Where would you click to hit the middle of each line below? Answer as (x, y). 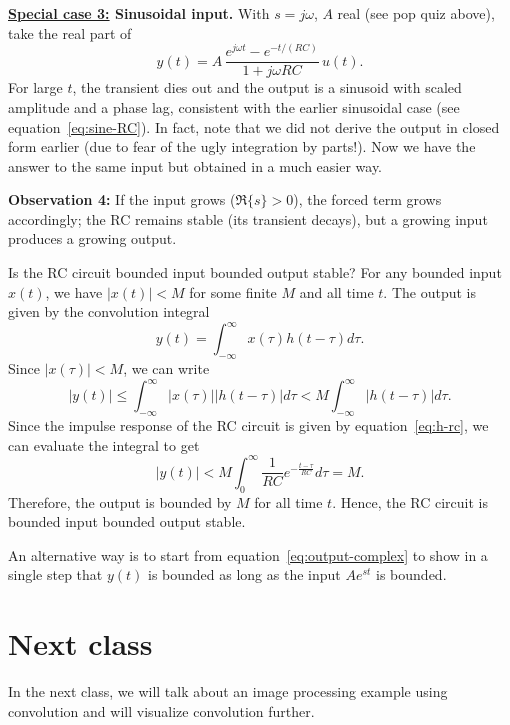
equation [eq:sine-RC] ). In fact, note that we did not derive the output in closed (254, 126)
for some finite (233, 291)
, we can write (166, 368)
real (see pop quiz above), (416, 13)
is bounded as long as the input (244, 574)
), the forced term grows (367, 199)
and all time (336, 291)
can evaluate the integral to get (104, 444)
